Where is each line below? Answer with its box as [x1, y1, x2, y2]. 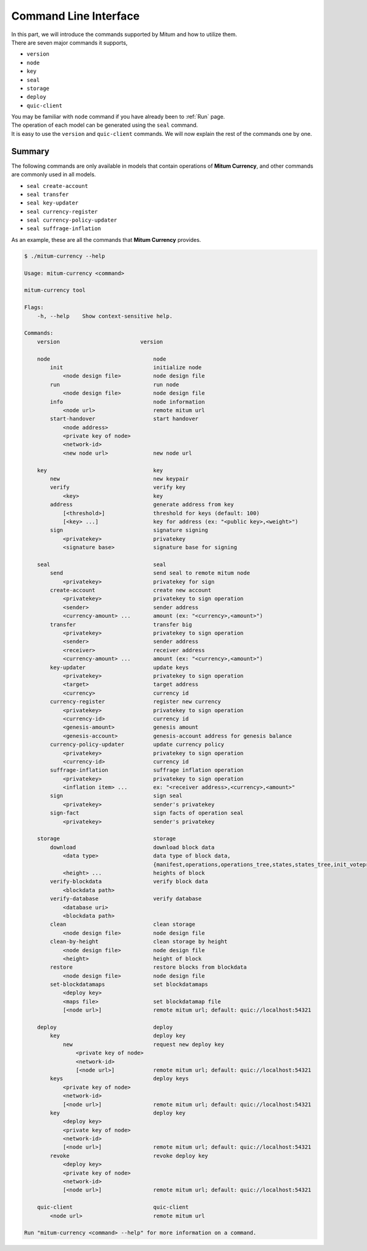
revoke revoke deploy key [50, 1152, 209, 1159]
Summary [11, 146, 50, 156]
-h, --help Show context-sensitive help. [37, 312, 173, 320]
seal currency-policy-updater [26, 217, 117, 224]
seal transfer [26, 190, 69, 198]
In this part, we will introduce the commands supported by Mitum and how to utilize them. [11, 31, 237, 38]
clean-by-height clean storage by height [50, 938, 228, 945]
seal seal [37, 561, 166, 568]
